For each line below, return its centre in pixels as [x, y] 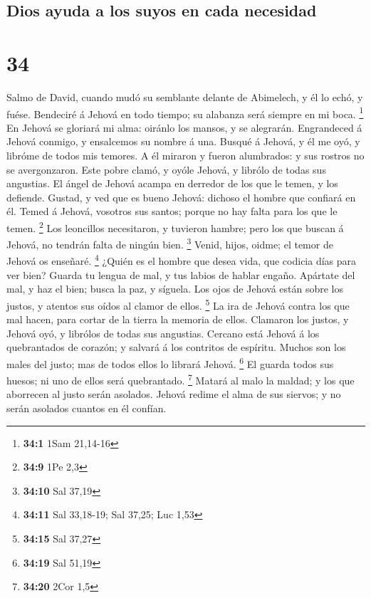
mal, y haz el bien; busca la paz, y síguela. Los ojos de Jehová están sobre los [175, 289]
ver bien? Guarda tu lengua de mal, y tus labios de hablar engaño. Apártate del [181, 274]
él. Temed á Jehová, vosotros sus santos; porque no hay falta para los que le [172, 211]
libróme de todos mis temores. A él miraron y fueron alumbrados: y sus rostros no [185, 155]
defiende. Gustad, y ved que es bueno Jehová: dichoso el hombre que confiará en [181, 197]
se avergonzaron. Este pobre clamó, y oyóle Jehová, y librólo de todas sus [166, 169]
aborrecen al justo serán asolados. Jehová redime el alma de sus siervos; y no [174, 394]
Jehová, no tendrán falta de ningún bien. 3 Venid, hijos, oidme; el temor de [170, 243]
